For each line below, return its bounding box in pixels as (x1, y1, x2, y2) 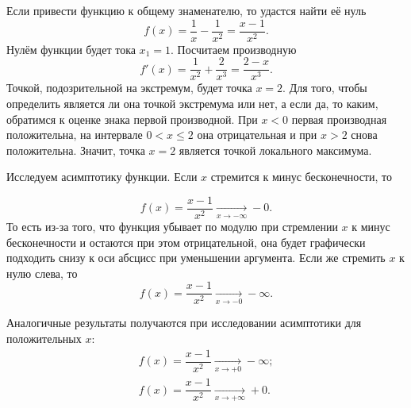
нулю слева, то (6, 264, 78, 281)
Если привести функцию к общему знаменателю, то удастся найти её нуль (6, 2, 367, 18)
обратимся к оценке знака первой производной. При (6, 110, 258, 127)
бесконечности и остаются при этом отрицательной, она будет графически (6, 233, 366, 250)
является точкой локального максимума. (179, 141, 372, 158)
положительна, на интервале (6, 126, 143, 143)
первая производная (291, 110, 387, 127)
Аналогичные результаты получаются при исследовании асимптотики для (6, 314, 362, 331)
